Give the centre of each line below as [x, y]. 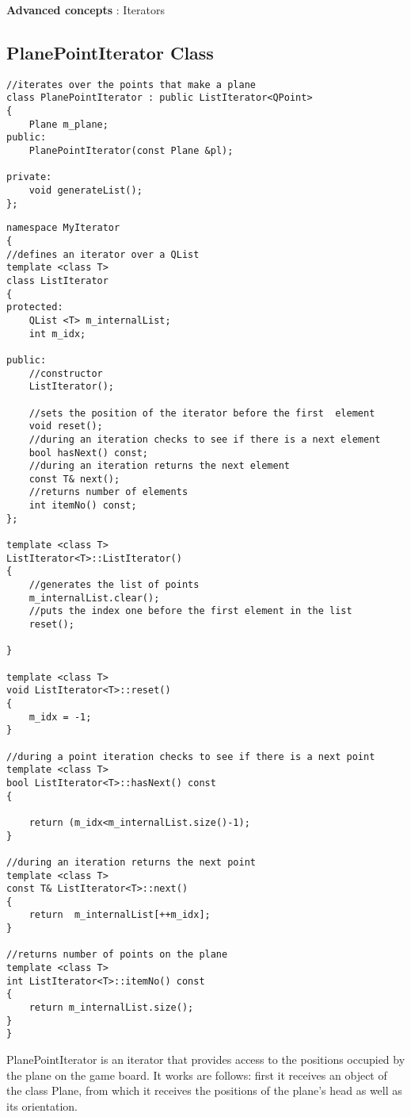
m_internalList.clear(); [94, 598]
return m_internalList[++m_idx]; [120, 915]
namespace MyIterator [63, 228]
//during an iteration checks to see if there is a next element [205, 439]
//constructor [66, 373]
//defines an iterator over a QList [103, 254]
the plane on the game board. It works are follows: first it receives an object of [197, 1075]
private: [29, 177]
